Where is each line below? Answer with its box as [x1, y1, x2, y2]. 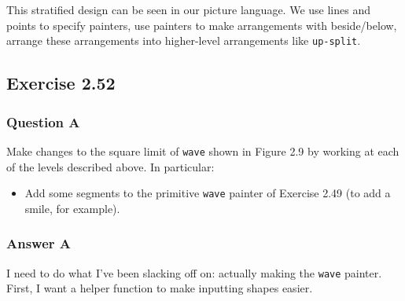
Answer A [6, 233, 72, 253]
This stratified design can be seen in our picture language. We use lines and [6, 2, 370, 17]
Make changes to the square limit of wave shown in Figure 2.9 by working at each [6, 142, 399, 159]
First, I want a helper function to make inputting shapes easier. [6, 280, 313, 296]
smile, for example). [24, 200, 120, 216]
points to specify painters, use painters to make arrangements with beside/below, [6, 17, 397, 33]
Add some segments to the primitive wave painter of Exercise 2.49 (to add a [24, 185, 391, 201]
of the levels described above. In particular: [6, 158, 215, 174]
